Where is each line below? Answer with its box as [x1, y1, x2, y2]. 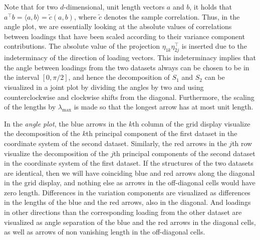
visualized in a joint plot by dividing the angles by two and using [4, 81, 204, 92]
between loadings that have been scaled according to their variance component [4, 31, 245, 41]
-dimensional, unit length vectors [64, 2, 165, 12]
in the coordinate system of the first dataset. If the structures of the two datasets [4, 158, 253, 168]
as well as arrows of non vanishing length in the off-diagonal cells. [4, 226, 205, 237]
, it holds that [189, 2, 232, 12]
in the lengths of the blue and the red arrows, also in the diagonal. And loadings [4, 197, 251, 207]
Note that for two [4, 2, 58, 12]
